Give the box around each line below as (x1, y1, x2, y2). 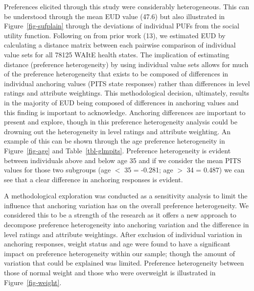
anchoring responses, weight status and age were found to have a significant (4, 239, 231, 249)
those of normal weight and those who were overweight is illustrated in (4, 267, 216, 278)
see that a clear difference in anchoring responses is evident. (4, 174, 183, 184)
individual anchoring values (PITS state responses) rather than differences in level (4, 78, 250, 88)
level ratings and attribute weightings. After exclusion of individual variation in (4, 229, 242, 239)
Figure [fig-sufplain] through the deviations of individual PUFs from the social (4, 21, 240, 31)
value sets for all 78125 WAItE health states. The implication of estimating (4, 49, 230, 59)
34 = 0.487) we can (186, 165, 245, 175)
